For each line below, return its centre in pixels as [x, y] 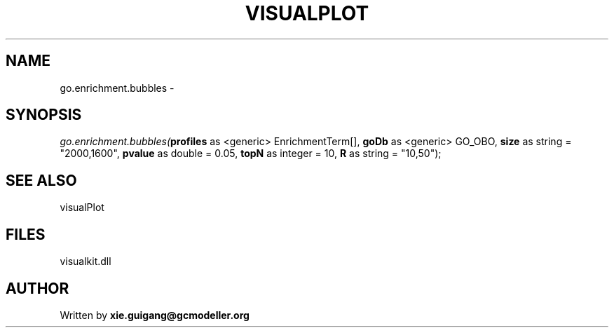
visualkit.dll [86, 261]
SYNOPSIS [44, 115]
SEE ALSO [41, 180]
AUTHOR [37, 288]
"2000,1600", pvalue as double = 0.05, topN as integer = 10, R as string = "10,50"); [251, 154]
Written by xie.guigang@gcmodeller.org [155, 315]
